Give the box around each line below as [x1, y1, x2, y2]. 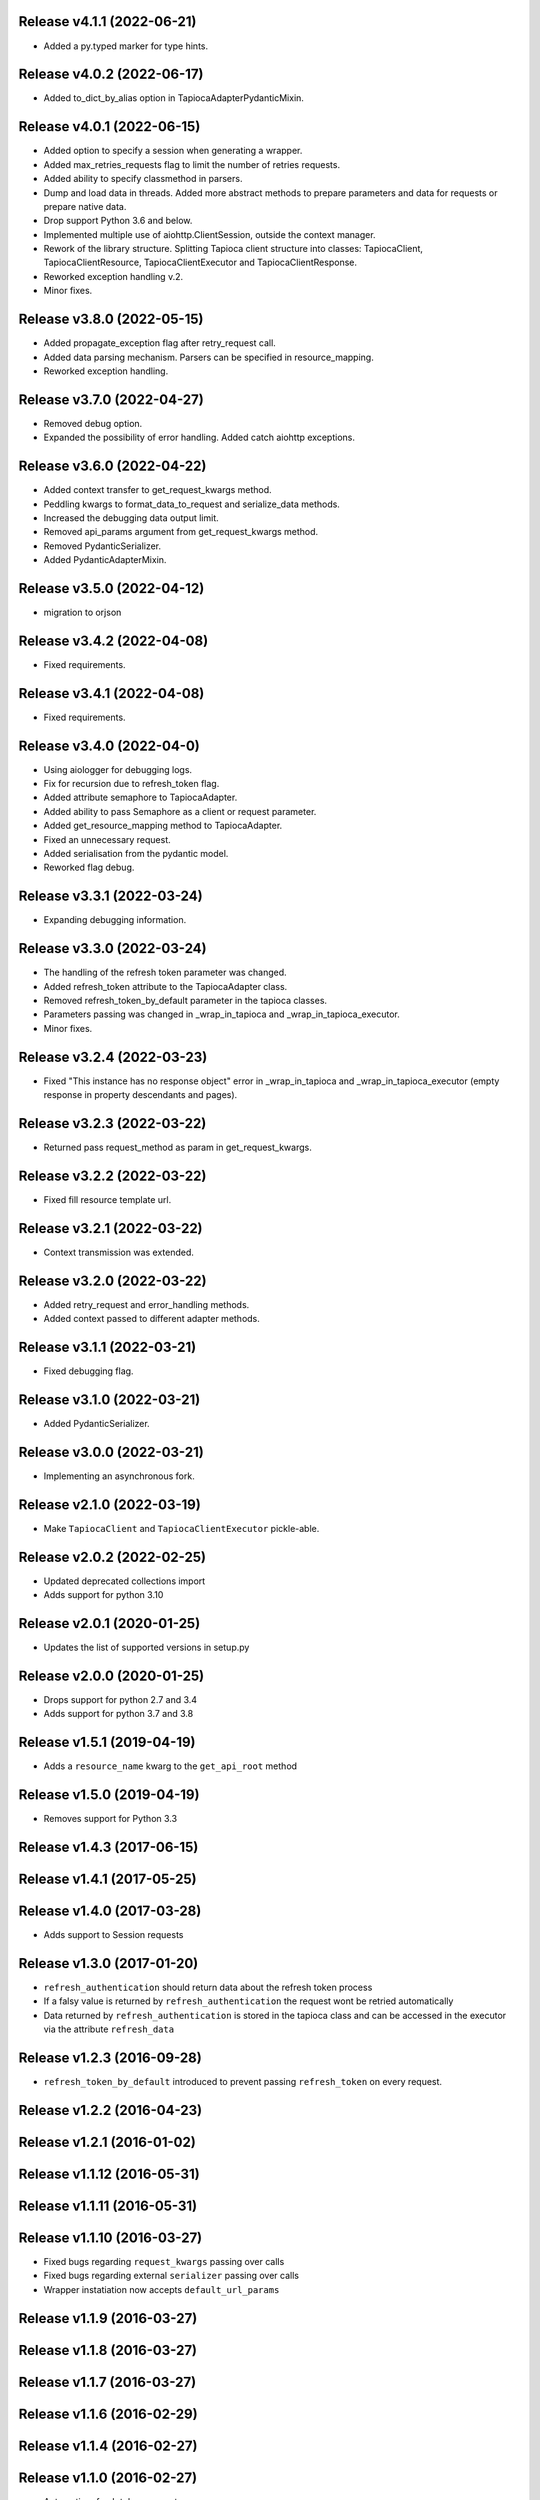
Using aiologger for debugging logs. [43, 763, 193, 775]
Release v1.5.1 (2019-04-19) [18, 1734, 196, 1751]
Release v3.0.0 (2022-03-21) [18, 1443, 204, 1460]
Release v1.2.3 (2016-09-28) [18, 2049, 202, 2066]
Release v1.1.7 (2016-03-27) [18, 2373, 197, 2390]
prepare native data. [43, 200, 127, 212]
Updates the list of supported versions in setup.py [43, 1641, 250, 1653]
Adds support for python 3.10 [43, 1589, 164, 1601]
